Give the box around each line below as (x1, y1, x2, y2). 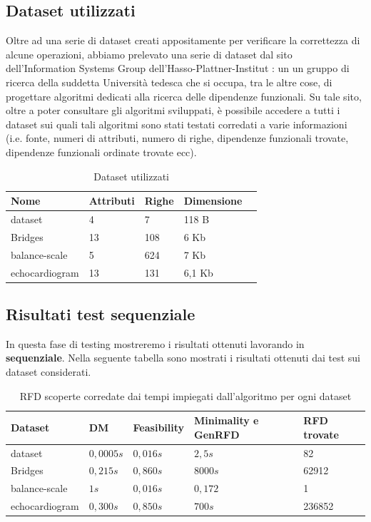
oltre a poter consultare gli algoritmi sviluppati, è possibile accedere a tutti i (6, 103, 340, 118)
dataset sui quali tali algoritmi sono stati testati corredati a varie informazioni (6, 116, 347, 131)
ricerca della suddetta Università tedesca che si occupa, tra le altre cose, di (6, 74, 332, 89)
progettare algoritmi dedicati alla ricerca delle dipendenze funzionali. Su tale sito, (6, 88, 362, 103)
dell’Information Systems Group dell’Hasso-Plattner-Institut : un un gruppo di (6, 61, 350, 76)
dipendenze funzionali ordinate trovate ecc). (6, 144, 197, 159)
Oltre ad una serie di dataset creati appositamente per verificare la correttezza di (6, 33, 360, 48)
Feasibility (133, 419, 185, 434)
